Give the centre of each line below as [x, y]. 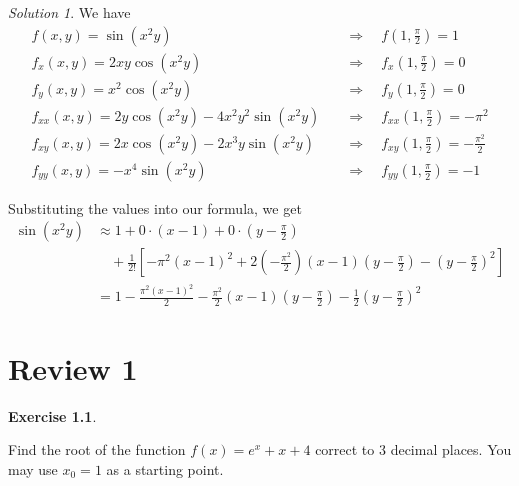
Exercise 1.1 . [52, 415]
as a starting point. [165, 468]
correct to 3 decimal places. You [413, 449]
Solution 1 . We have [69, 12]
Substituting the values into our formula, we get [155, 207]
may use [33, 468]
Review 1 [73, 367]
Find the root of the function [97, 449]
